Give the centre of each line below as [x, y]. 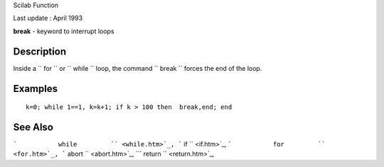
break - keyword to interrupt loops [64, 31]
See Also [33, 127]
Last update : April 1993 [48, 18]
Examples [36, 88]
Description [40, 51]
